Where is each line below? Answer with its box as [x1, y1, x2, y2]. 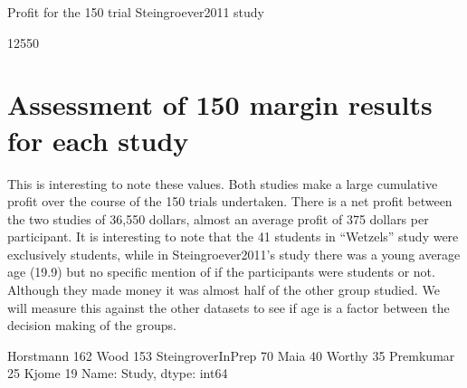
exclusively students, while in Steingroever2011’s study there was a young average [7, 244, 461, 263]
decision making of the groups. [7, 316, 176, 335]
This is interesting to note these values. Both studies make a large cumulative [7, 174, 438, 193]
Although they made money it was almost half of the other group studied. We [7, 280, 440, 299]
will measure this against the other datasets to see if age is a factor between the [7, 298, 450, 317]
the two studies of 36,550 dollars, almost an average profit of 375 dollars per [7, 209, 429, 228]
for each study [7, 121, 189, 158]
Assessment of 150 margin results [7, 86, 433, 123]
